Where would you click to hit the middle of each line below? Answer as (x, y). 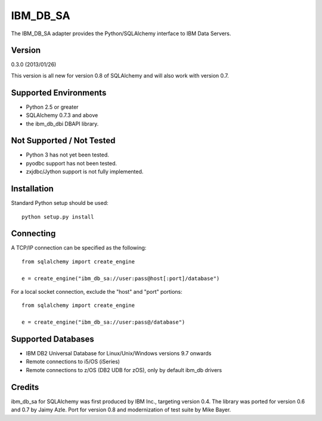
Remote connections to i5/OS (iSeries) (73, 362)
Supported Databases (53, 339)
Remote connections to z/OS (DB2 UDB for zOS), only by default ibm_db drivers (124, 370)
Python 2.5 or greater (52, 107)
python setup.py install (58, 217)
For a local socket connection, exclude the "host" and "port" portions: (97, 291)
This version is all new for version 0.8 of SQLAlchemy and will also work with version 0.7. (120, 75)
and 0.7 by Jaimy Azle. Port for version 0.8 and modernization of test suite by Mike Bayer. (121, 410)
